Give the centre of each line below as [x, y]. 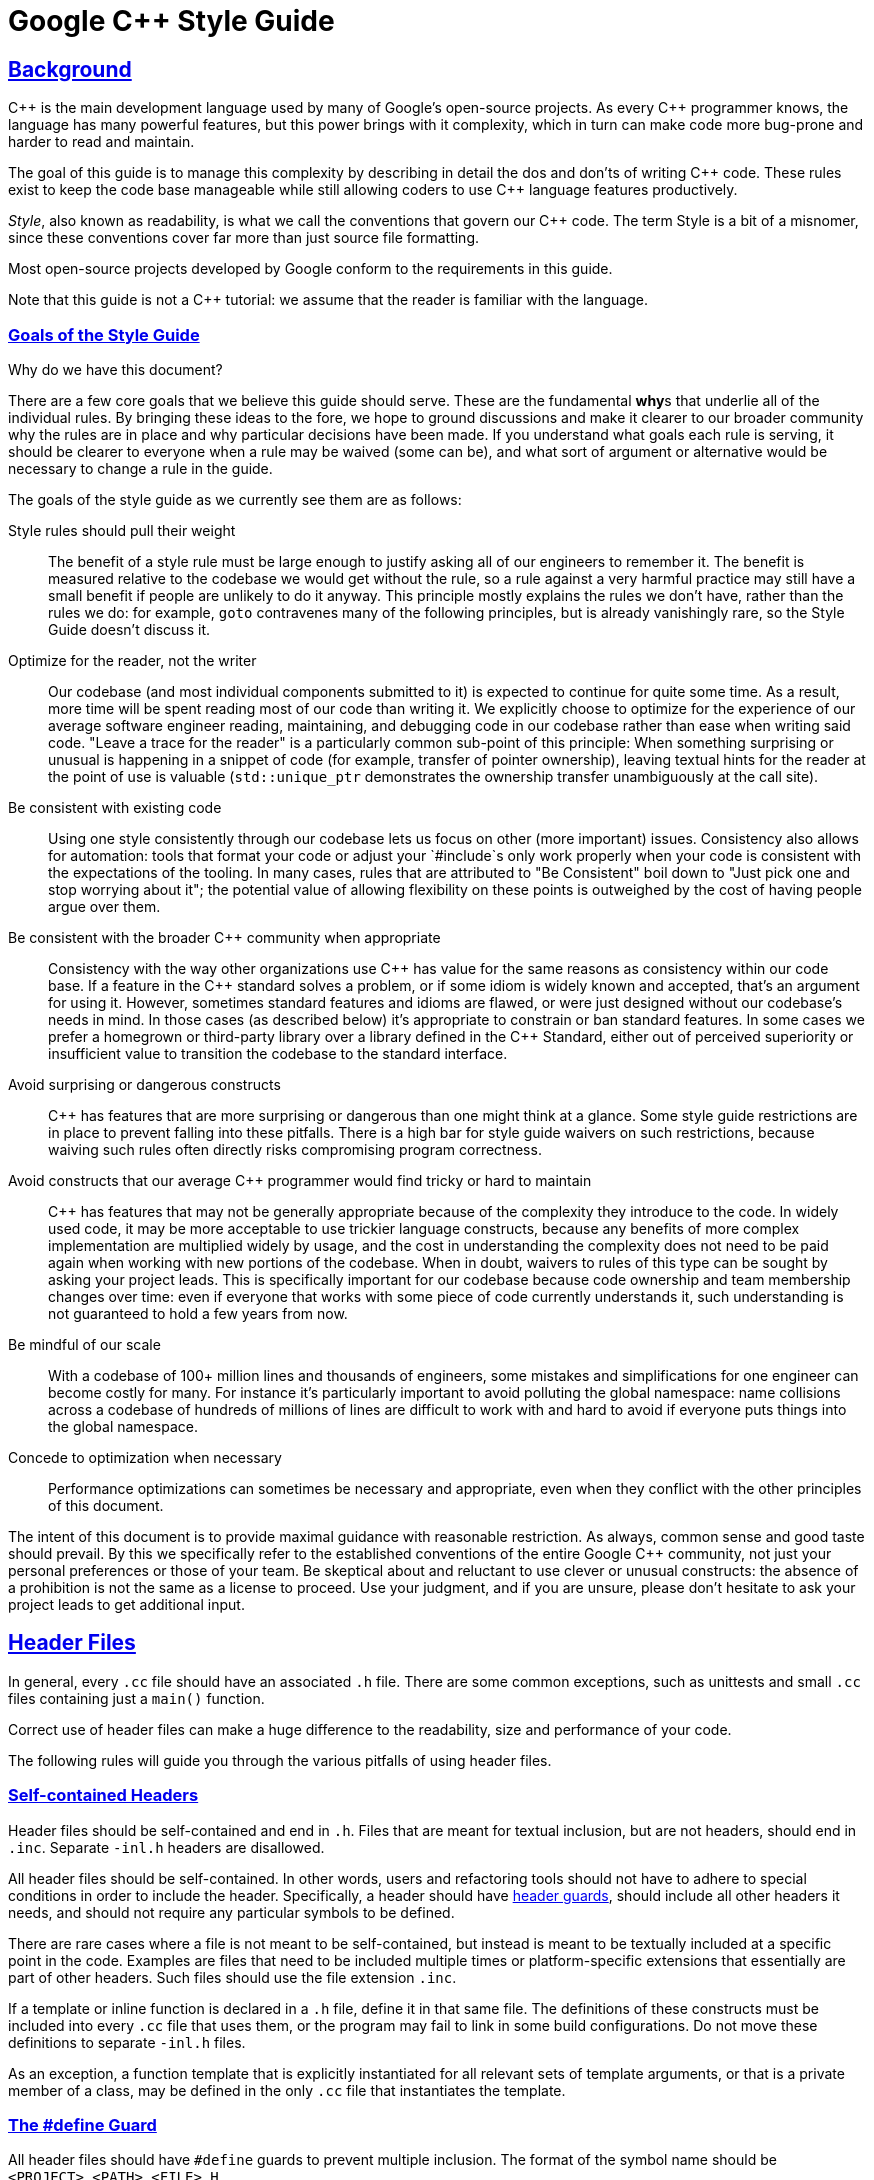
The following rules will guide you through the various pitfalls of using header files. [280, 1760]
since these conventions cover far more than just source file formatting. [244, 238]
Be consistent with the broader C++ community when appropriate [224, 937]
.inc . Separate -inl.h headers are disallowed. [166, 1847]
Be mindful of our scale [84, 1344]
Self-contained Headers [103, 1795]
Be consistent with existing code [115, 807]
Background [70, 69]
